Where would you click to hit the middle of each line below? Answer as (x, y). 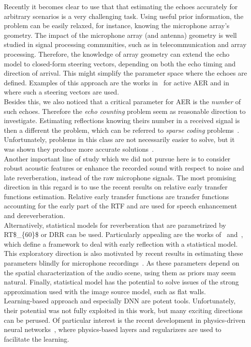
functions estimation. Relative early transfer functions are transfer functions (117, 196)
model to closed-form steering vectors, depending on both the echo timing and (120, 63)
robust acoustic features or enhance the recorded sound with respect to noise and (124, 168)
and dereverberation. (35, 215)
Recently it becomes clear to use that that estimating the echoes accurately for (121, 6)
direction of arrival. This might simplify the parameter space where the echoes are (125, 73)
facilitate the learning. (37, 339)
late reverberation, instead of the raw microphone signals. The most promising (120, 177)
